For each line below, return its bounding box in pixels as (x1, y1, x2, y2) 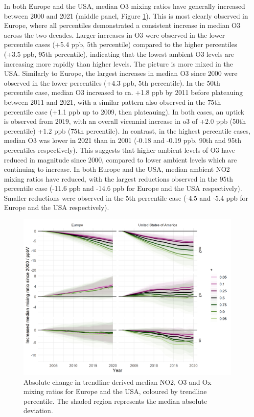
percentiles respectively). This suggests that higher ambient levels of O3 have (4, 144, 235, 155)
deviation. (23, 405, 53, 416)
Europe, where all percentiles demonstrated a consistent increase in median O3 (4, 20, 240, 30)
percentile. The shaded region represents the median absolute (23, 395, 207, 406)
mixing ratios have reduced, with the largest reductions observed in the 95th (4, 173, 233, 184)
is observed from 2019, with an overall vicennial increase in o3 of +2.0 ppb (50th (4, 116, 246, 126)
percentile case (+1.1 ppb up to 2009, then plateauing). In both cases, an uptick (4, 106, 245, 116)
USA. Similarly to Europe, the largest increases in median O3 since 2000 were (4, 68, 238, 78)
